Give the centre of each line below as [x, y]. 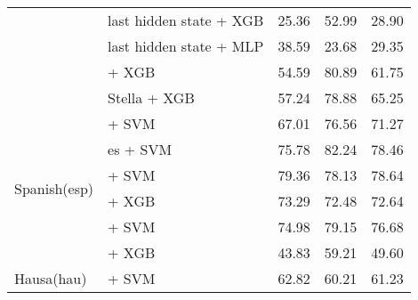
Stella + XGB [151, 97]
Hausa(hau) [51, 278]
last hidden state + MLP [186, 46]
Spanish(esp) [54, 188]
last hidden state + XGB [186, 20]
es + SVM [140, 149]
